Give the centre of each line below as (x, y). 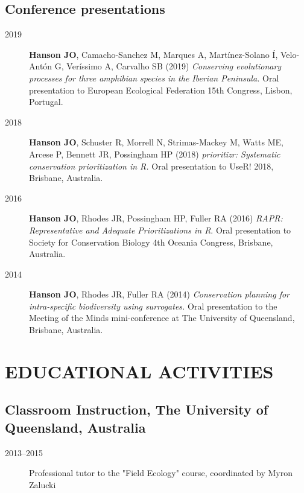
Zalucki (43, 484)
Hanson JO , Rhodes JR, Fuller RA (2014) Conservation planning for (160, 294)
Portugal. (46, 102)
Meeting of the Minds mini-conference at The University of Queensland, (162, 318)
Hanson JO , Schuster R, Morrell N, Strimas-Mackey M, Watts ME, (156, 142)
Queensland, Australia (75, 427)
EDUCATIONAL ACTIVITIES (139, 371)
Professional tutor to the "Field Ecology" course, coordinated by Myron (161, 473)
